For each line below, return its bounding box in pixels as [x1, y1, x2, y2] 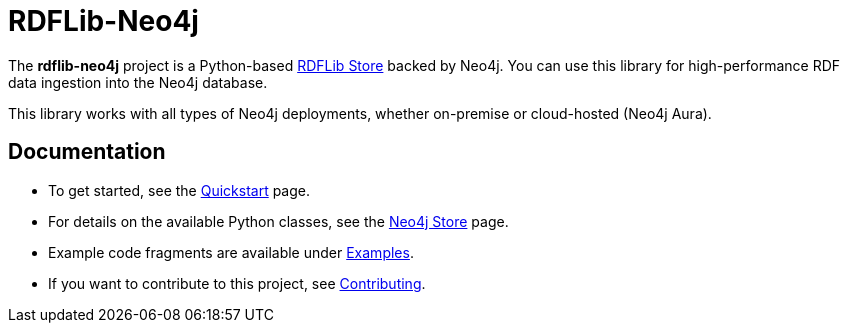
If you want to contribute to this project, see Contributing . [48, 274, 426, 292]
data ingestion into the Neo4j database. [8, 73, 268, 91]
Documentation [8, 139, 166, 165]
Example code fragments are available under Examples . [48, 243, 414, 261]
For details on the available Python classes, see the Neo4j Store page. [48, 212, 509, 230]
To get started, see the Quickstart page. [48, 181, 311, 199]
